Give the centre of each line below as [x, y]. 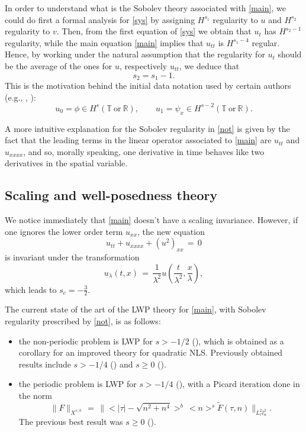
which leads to [31, 289]
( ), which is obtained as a [238, 341]
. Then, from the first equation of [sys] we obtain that [154, 31]
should [290, 54]
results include [45, 364]
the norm [35, 396]
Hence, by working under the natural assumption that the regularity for [135, 54]
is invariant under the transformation [72, 257]
